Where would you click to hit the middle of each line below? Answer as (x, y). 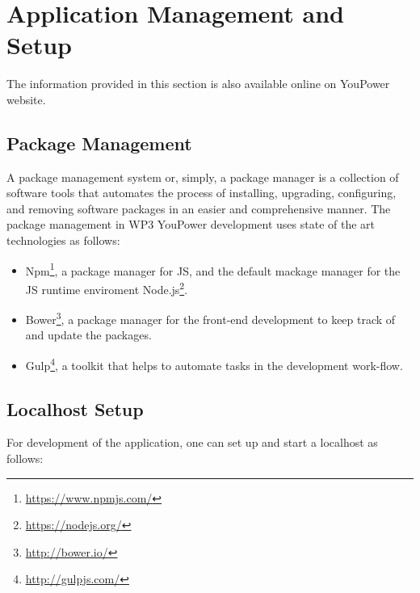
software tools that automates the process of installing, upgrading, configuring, (202, 193)
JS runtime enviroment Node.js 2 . (107, 288)
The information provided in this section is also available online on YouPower (198, 84)
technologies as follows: (63, 240)
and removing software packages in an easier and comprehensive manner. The (199, 208)
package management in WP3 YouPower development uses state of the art (191, 224)
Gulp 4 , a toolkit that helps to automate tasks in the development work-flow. (214, 364)
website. (26, 99)
